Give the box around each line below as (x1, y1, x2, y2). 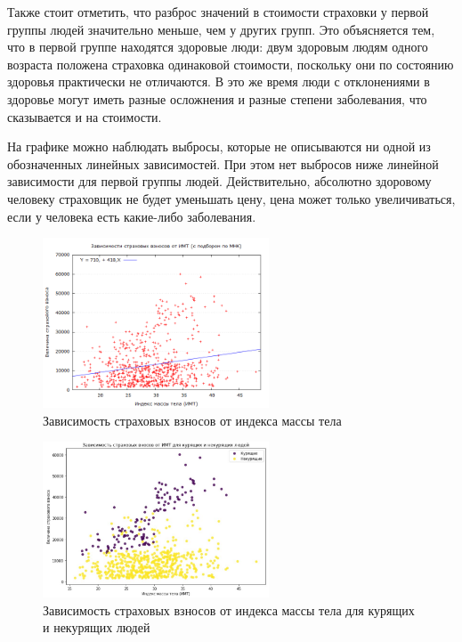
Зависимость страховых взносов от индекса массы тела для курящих (43, 600, 415, 619)
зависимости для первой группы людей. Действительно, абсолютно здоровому (7, 172, 432, 191)
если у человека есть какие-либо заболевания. (7, 207, 256, 225)
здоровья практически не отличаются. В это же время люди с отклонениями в (7, 72, 430, 91)
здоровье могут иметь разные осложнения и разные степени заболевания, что (7, 89, 427, 108)
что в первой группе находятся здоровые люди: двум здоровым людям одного (7, 37, 428, 56)
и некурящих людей (43, 618, 150, 637)
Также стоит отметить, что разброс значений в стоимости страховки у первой (7, 3, 429, 20)
